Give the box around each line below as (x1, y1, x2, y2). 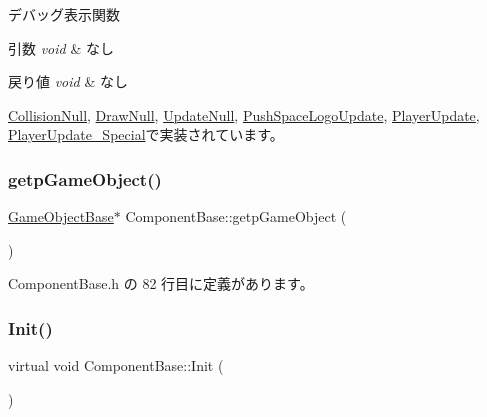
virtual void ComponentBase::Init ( (8, 355, 224, 376)
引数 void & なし (8, 37, 114, 58)
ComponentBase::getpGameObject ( (125, 206, 347, 227)
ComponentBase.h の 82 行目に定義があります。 (8, 273, 314, 294)
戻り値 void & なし (8, 71, 128, 92)
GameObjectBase (8, 206, 114, 227)
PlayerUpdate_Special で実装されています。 (8, 124, 284, 145)
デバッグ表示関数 (8, 4, 120, 24)
